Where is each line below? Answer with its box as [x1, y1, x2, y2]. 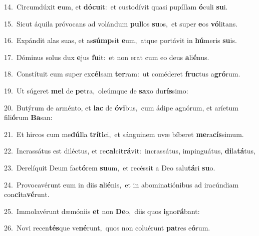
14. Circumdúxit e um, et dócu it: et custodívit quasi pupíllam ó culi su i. [4, 1, 228, 11]
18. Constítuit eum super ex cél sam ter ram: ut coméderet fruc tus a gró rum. [4, 68, 240, 79]
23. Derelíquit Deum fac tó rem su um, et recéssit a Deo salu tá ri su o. [4, 162, 215, 172]
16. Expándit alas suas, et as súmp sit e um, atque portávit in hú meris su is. [4, 35, 237, 45]
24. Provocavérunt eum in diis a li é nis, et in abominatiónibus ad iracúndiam [4, 179, 239, 189]
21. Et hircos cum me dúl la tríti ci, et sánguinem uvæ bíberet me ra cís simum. [4, 128, 244, 139]
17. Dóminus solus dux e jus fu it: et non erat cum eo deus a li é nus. [4, 51, 209, 62]
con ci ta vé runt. [4, 189, 50, 199]
